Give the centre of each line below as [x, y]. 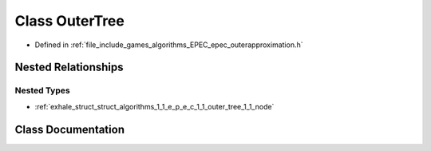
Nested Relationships [69, 68]
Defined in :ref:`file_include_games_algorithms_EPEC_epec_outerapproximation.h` [169, 45]
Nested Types [43, 90]
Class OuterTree [70, 21]
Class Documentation [70, 129]
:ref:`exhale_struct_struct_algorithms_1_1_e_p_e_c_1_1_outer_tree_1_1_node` [154, 106]
